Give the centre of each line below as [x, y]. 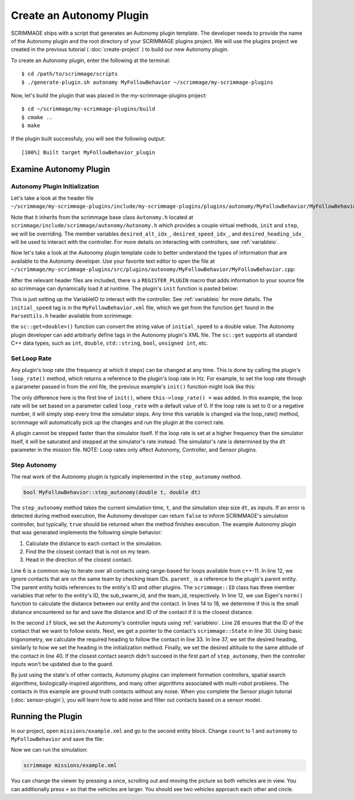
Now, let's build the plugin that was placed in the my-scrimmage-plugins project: [109, 95]
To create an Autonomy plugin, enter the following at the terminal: [91, 60]
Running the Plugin [47, 716]
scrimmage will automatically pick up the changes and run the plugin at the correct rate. [118, 422]
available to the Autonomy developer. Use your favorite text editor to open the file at [113, 261]
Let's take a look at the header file [52, 198]
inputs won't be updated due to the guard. [62, 664]
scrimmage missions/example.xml [70, 765]
